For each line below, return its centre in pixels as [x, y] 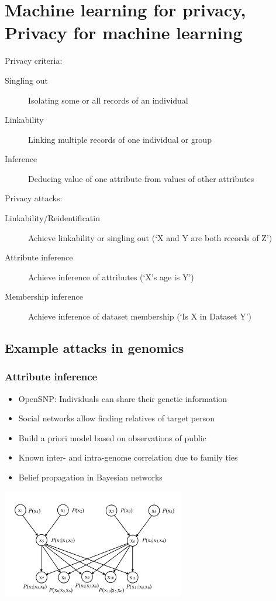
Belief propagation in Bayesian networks [90, 477]
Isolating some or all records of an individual [108, 100]
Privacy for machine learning [124, 32]
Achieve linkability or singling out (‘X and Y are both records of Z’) [150, 237]
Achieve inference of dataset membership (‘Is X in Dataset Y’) [140, 316]
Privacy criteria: [34, 61]
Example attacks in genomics [94, 348]
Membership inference [44, 296]
